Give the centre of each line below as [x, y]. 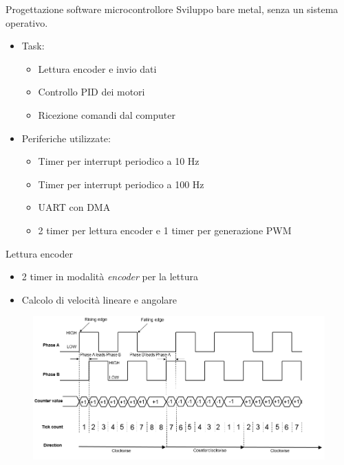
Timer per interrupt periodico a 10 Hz [119, 161]
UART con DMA [74, 207]
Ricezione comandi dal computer [107, 114]
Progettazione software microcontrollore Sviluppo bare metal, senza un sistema [172, 9]
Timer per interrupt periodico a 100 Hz [121, 184]
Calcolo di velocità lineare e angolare [99, 299]
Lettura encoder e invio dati [97, 68]
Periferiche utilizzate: [66, 138]
